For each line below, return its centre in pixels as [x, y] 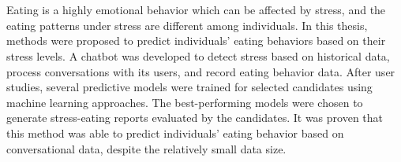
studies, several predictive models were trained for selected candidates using [189, 87]
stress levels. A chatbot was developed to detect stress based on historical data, [198, 55]
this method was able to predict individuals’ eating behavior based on [175, 133]
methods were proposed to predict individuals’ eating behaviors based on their [196, 40]
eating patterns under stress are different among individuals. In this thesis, [187, 25]
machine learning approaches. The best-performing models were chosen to [185, 102]
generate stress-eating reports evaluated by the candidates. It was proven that [195, 118]
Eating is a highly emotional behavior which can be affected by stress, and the [196, 10]
